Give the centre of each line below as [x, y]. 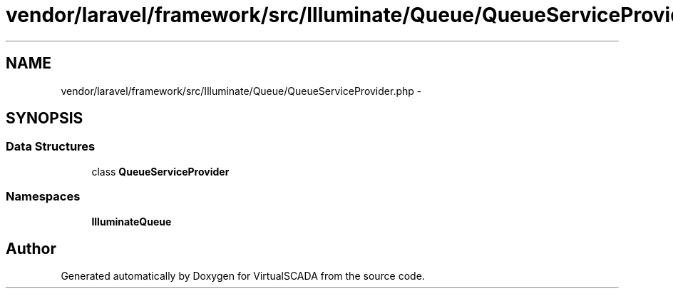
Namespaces [43, 197]
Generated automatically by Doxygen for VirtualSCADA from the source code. [243, 276]
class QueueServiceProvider [160, 171]
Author [31, 248]
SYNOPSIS [45, 118]
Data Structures [51, 147]
